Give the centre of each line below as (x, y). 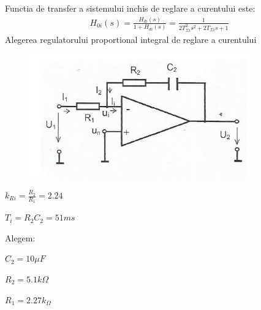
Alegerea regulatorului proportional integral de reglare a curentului (131, 39)
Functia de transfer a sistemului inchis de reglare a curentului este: (130, 8)
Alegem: (20, 237)
